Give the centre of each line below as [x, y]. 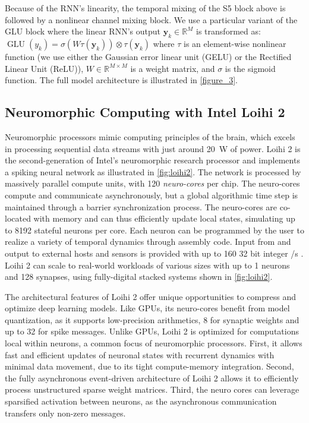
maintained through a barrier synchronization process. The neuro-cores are [141, 206]
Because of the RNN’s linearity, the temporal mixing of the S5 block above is [145, 8]
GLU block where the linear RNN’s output [83, 31]
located [18, 218]
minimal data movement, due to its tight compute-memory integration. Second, [149, 366]
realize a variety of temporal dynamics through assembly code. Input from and [148, 242]
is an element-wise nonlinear [235, 43]
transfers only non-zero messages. [65, 413]
